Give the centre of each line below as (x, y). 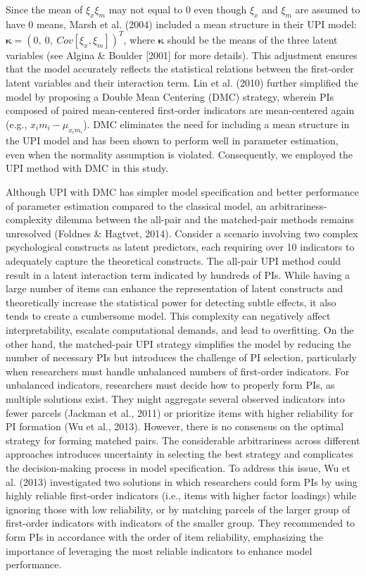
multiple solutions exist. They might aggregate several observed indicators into (175, 398)
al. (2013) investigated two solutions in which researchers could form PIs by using (182, 481)
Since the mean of (44, 9)
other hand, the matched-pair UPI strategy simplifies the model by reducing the (178, 343)
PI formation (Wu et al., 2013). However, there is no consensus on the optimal (175, 426)
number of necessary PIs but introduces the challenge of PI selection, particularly (181, 357)
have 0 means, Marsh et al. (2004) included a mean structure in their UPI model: (181, 24)
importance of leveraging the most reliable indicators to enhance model (159, 550)
